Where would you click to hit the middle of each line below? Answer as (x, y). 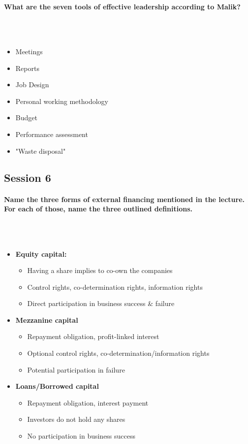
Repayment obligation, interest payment (88, 402)
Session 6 (28, 177)
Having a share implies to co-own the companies (100, 270)
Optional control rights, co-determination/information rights (118, 353)
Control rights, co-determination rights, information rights (115, 287)
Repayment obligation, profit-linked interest (93, 336)
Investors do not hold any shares (76, 419)
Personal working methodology (62, 101)
